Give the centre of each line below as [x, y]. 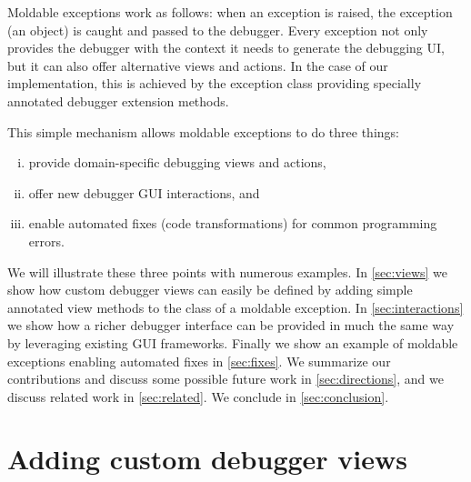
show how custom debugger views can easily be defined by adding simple [210, 290]
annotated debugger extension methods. [118, 100]
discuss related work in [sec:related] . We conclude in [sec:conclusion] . [198, 396]
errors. [46, 241]
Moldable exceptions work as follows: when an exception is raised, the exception [230, 12]
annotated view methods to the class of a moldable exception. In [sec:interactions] [235, 307]
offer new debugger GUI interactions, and [144, 192]
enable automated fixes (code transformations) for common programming [233, 223]
